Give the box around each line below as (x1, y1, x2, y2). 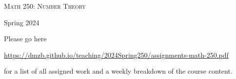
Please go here (4, 33, 47, 44)
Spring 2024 (4, 17, 39, 27)
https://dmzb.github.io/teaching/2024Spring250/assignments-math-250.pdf (4, 49, 229, 60)
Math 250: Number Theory (4, 1, 86, 11)
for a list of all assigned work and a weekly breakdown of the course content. (4, 66, 233, 76)
